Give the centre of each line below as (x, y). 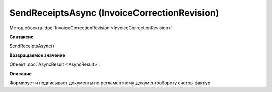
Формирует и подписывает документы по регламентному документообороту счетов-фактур (110, 83)
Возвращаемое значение (37, 55)
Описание (21, 74)
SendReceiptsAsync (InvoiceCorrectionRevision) (114, 13)
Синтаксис (21, 37)
